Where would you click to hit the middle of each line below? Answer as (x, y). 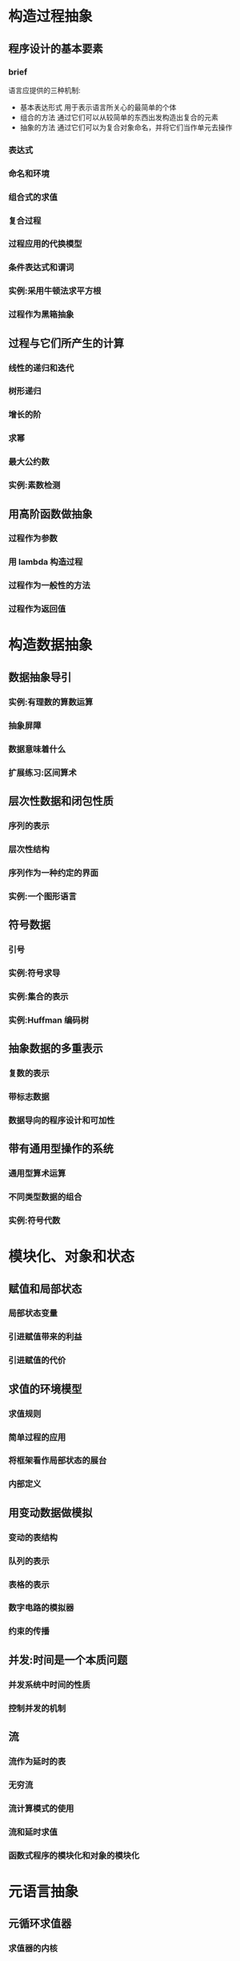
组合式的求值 (33, 197)
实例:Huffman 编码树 (49, 1020)
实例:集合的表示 (38, 996)
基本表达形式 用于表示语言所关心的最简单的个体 (98, 107)
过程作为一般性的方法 (49, 586)
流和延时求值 (33, 1832)
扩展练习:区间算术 (43, 773)
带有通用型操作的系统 (61, 1149)
